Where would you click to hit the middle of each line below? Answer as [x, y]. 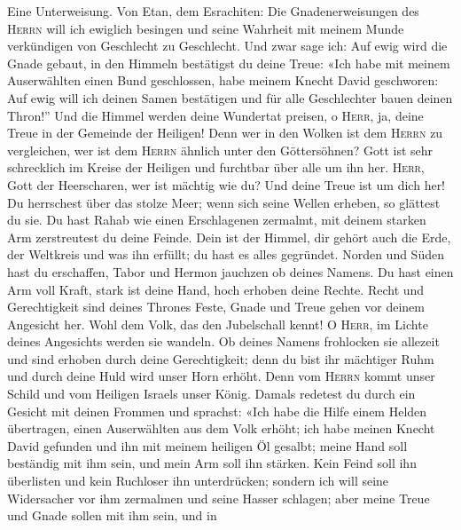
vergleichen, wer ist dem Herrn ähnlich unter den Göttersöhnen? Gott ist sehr [220, 150]
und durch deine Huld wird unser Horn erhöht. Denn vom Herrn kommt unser [221, 376]
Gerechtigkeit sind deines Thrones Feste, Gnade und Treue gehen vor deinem [216, 307]
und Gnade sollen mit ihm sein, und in [112, 515]
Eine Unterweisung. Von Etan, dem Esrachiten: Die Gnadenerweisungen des [213, 11]
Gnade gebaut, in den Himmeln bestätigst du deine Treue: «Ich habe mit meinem [229, 63]
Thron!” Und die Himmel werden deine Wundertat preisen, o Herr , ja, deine [215, 115]
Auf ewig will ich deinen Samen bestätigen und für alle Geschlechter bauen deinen [230, 97]
